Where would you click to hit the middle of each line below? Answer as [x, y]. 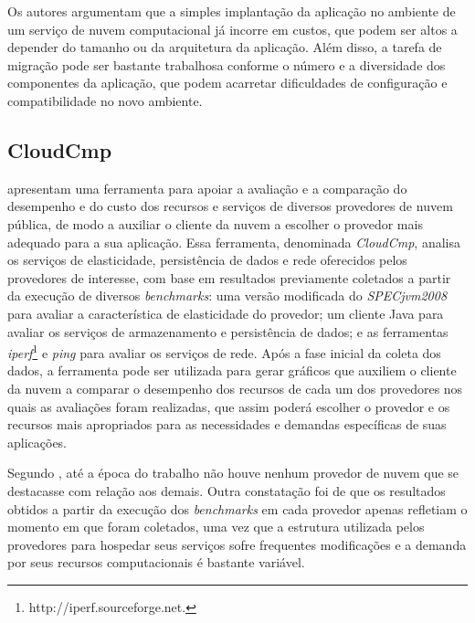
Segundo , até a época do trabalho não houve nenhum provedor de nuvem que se [233, 473]
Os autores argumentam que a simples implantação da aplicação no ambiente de [232, 11]
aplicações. [37, 442]
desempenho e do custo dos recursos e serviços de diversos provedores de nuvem [230, 206]
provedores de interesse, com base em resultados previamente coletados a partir [229, 277]
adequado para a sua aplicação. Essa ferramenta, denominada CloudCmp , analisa [234, 242]
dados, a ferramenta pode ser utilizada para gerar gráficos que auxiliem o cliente [232, 370]
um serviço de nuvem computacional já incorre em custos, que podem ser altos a [232, 29]
